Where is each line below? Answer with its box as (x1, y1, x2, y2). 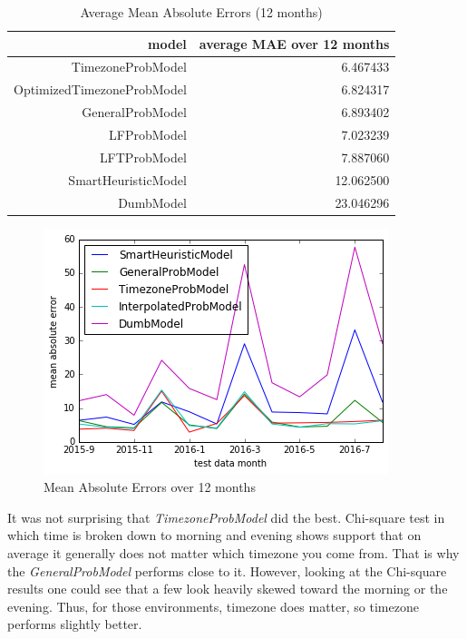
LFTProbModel (99, 147, 187, 166)
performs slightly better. (7, 614, 142, 634)
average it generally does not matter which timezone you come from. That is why (7, 543, 460, 562)
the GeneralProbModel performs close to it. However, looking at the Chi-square (7, 561, 447, 580)
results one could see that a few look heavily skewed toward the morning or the (7, 579, 448, 598)
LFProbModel (108, 124, 187, 143)
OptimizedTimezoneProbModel (14, 80, 187, 99)
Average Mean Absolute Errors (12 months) (80, 3, 323, 21)
